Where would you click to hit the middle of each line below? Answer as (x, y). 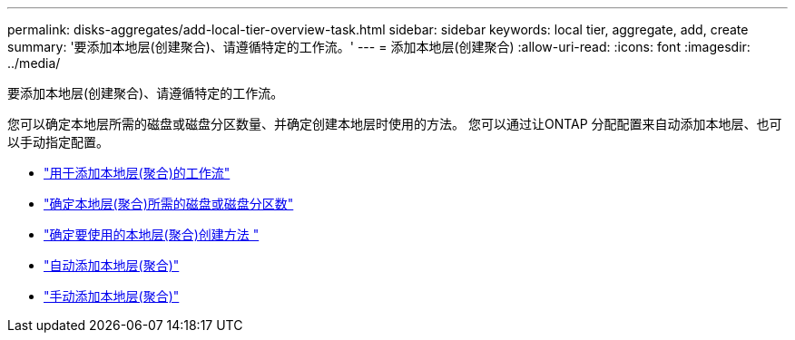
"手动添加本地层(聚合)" (112, 296)
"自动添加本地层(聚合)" (112, 265)
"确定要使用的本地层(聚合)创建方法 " (152, 234)
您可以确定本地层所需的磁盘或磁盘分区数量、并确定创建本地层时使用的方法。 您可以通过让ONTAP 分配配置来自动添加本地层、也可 (395, 124)
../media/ (34, 63)
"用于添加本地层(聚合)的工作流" (137, 173)
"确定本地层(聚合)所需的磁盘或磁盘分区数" (169, 204)
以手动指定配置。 (58, 142)
